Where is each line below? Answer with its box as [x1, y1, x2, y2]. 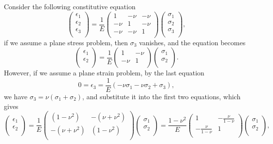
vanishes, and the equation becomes [139, 37, 246, 47]
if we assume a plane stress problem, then [4, 37, 128, 47]
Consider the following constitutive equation [4, 1, 136, 11]
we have [4, 91, 28, 102]
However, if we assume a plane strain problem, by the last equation [4, 68, 204, 78]
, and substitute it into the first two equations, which [82, 91, 241, 102]
